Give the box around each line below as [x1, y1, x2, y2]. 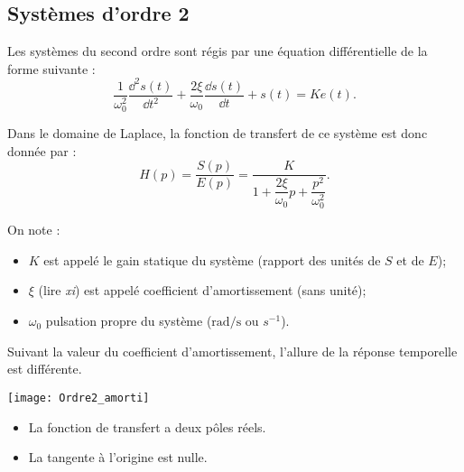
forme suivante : [7, 59, 96, 78]
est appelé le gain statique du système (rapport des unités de [43, 250, 381, 269]
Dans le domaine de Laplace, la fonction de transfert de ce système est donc [7, 124, 428, 143]
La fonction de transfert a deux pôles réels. [28, 417, 266, 436]
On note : [7, 220, 60, 239]
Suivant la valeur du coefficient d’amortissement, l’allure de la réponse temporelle [7, 341, 458, 360]
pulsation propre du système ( [45, 311, 212, 330]
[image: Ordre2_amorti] [7, 391, 150, 404]
